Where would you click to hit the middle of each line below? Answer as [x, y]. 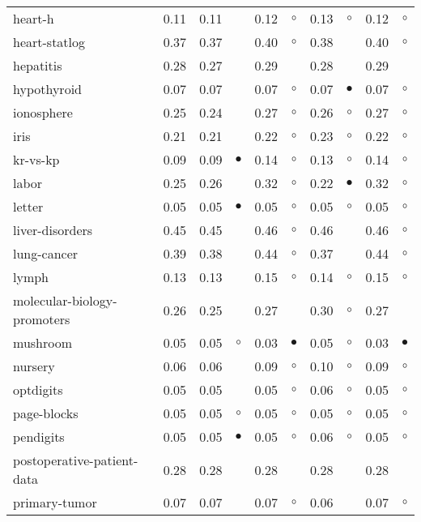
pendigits [39, 436]
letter [28, 206]
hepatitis [38, 65]
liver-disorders [53, 230]
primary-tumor [55, 502]
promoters [42, 319]
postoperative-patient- [76, 460]
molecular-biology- [65, 300]
